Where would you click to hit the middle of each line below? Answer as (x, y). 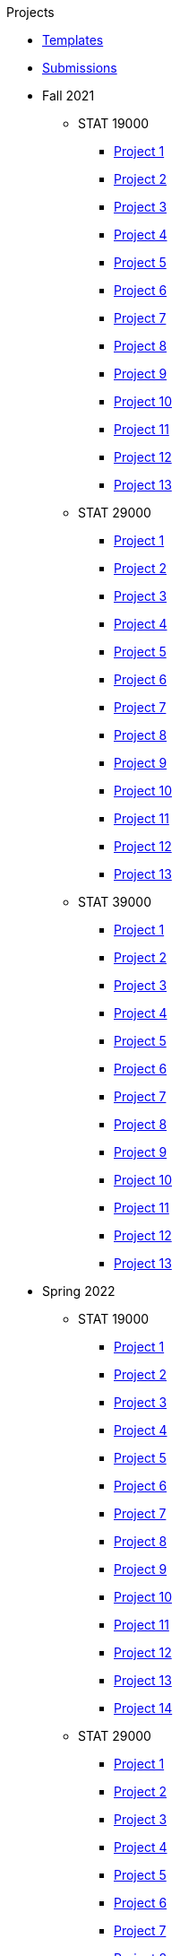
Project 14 (143, 1708)
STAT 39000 (115, 902)
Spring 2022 (79, 1291)
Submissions (80, 68)
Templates (73, 40)
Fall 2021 (69, 96)
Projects (30, 12)
